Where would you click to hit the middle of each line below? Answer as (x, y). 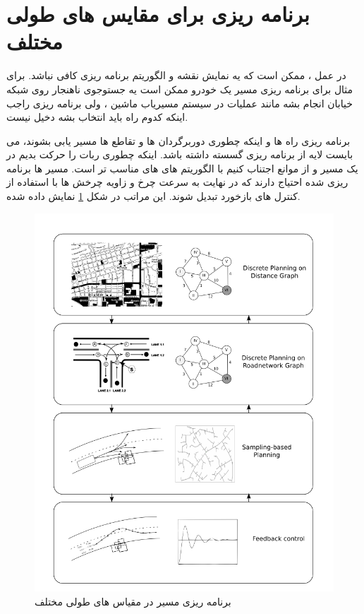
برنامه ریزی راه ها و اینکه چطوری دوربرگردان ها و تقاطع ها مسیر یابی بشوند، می (178, 140)
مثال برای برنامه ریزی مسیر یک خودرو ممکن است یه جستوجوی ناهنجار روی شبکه (180, 89)
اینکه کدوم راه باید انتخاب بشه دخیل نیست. (97, 117)
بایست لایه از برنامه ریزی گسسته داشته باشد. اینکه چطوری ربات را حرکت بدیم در (180, 154)
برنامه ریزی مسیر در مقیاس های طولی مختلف (133, 601)
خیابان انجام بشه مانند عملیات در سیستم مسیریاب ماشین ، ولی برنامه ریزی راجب (180, 103)
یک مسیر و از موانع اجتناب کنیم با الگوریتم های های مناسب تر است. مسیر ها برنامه (182, 168)
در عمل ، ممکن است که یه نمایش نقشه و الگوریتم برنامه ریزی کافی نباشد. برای (176, 75)
